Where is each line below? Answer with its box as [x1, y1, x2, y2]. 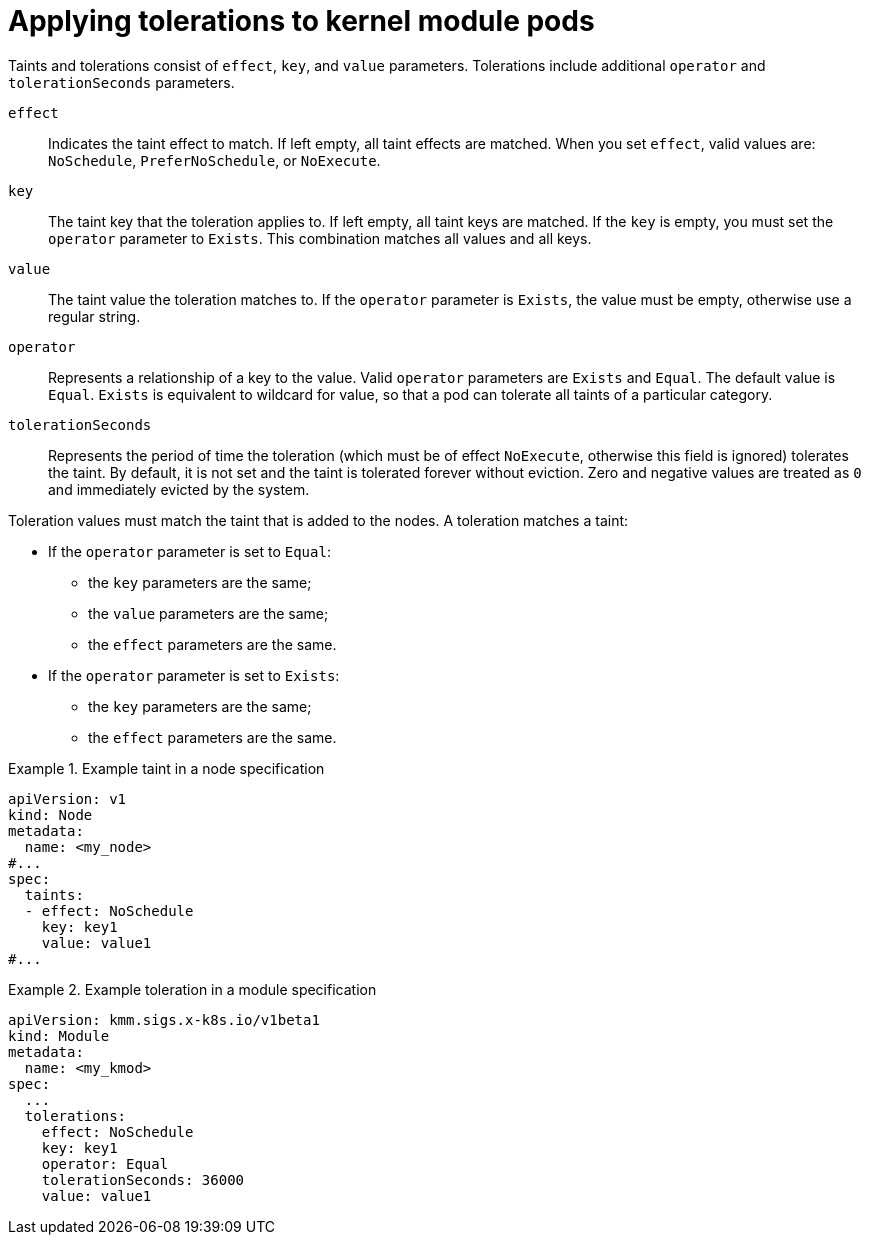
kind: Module [8, 1027, 110, 1044]
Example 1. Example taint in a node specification [8, 759, 325, 777]
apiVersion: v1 [8, 790, 127, 807]
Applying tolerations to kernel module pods [8, 4, 595, 38]
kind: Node [8, 806, 93, 823]
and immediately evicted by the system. [48, 480, 310, 498]
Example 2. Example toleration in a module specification [8, 980, 377, 998]
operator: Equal [41, 1155, 169, 1172]
